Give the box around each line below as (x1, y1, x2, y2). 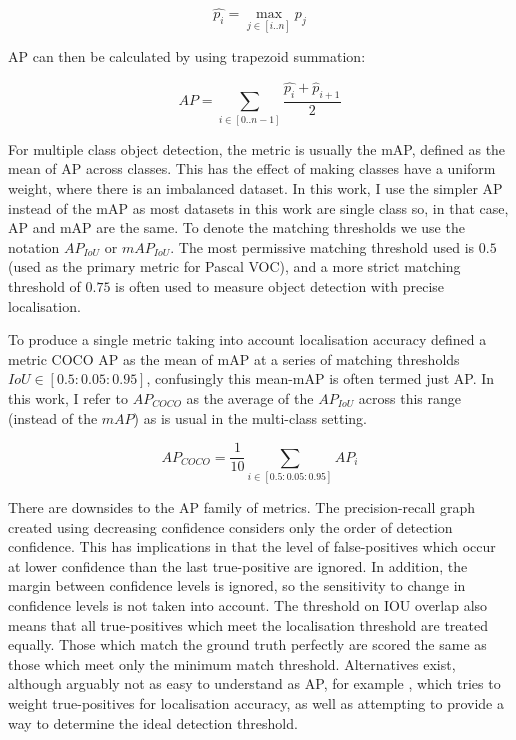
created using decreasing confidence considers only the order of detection (8, 516, 453, 537)
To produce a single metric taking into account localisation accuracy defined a (8, 329, 487, 350)
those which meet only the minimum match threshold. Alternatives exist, (8, 653, 456, 674)
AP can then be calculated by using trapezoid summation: (8, 46, 366, 67)
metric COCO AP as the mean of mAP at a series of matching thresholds (8, 348, 460, 369)
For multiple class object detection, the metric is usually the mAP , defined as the (8, 138, 506, 159)
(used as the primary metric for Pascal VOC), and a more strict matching (8, 256, 461, 277)
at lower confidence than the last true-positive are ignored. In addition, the (8, 555, 468, 576)
